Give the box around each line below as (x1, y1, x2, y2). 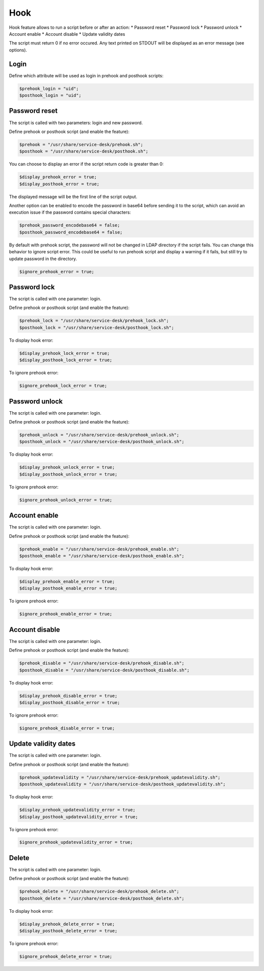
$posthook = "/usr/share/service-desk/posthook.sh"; (19, 149, 149, 154)
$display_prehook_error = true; (19, 174, 97, 180)
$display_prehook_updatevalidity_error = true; (19, 807, 135, 813)
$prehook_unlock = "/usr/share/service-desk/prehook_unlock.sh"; (19, 432, 179, 438)
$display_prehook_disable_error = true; (19, 693, 117, 699)
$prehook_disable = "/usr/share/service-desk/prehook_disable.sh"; (19, 661, 185, 666)
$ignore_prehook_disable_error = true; (19, 725, 115, 731)
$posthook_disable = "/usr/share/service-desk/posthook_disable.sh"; (19, 667, 190, 673)
